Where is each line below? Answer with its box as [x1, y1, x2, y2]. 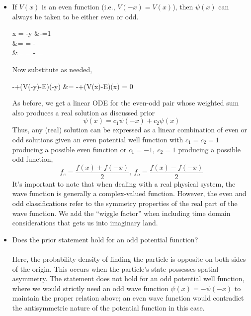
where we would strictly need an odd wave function [12, 283, 168, 293]
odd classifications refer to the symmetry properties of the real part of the [12, 198, 238, 208]
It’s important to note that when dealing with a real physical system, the [12, 178, 236, 189]
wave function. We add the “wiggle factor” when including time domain [12, 208, 231, 218]
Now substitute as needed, [12, 64, 92, 74]
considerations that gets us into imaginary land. [12, 217, 158, 228]
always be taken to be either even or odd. [12, 11, 139, 21]
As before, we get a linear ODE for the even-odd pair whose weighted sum [12, 98, 239, 108]
